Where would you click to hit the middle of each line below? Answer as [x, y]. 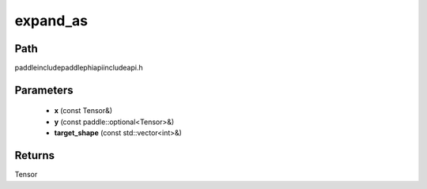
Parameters [44, 90]
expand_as [51, 21]
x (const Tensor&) [83, 111]
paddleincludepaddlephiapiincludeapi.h [79, 68]
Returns [35, 155]
